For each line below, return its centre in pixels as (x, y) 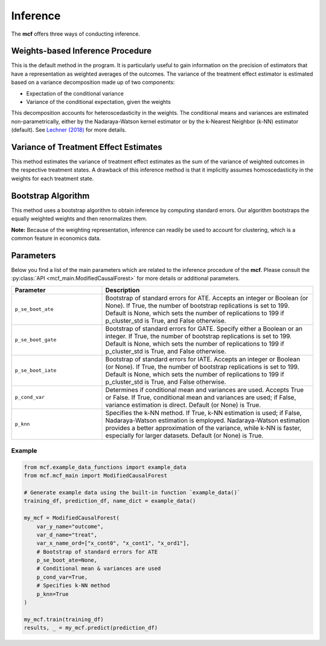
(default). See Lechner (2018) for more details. (69, 130)
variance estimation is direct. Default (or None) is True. (183, 405)
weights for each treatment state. (53, 178)
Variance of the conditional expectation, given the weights (99, 102)
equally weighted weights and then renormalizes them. (79, 219)
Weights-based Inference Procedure (81, 51)
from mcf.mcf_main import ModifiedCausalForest (95, 476)
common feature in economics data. (56, 238)
